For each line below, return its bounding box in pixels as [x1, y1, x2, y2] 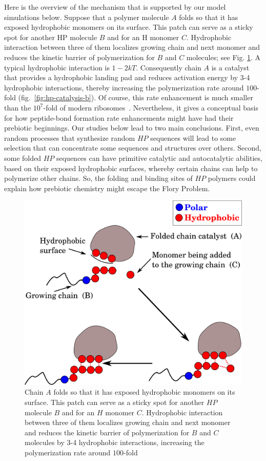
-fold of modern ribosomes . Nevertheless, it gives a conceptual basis [43, 102, 258, 113]
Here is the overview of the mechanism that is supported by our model [4, 2, 226, 12]
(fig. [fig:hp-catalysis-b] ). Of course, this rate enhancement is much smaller [18, 92, 253, 103]
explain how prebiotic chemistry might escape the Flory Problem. [4, 182, 210, 193]
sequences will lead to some [150, 132, 236, 143]
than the [4, 102, 31, 113]
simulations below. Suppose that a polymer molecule [4, 11, 169, 22]
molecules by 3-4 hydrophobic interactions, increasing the [25, 437, 204, 448]
